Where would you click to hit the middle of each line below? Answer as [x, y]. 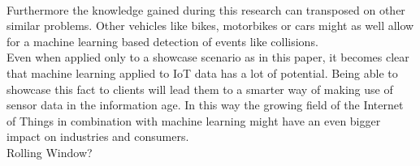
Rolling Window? [50, 152]
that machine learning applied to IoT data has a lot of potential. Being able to [202, 72]
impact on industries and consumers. [98, 136]
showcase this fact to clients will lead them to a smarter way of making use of [200, 89]
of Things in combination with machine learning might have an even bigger [194, 120]
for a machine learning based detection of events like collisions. [162, 41]
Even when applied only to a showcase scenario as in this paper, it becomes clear [208, 57]
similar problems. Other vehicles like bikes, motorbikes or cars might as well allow [210, 26]
